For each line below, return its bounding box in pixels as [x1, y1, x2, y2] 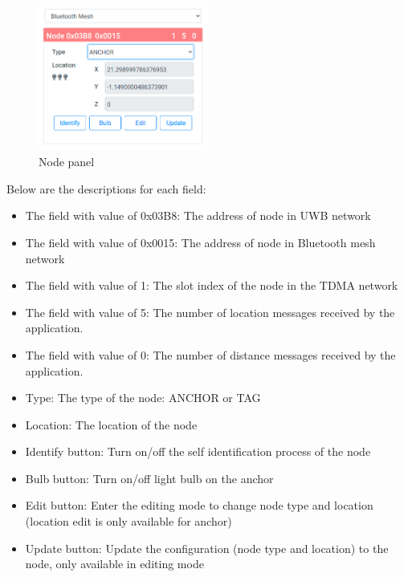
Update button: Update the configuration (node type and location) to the [25, 539, 389, 556]
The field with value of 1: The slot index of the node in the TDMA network [25, 277, 398, 294]
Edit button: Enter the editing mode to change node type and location [25, 497, 373, 514]
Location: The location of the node [25, 416, 198, 433]
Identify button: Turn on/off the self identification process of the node [25, 443, 371, 460]
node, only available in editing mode [25, 555, 204, 572]
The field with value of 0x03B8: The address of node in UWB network [25, 207, 371, 224]
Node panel [39, 153, 95, 170]
